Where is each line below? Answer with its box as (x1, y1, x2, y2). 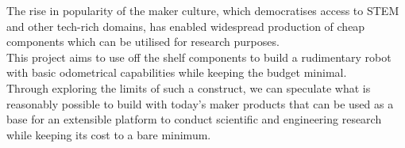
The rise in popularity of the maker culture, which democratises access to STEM (6, 2, 399, 18)
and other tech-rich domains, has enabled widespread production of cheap (6, 17, 365, 34)
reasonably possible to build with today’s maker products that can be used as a (6, 95, 394, 112)
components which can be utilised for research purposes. (6, 33, 280, 50)
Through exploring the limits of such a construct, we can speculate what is (6, 79, 371, 96)
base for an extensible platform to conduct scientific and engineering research (6, 111, 382, 127)
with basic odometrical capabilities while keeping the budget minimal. (6, 64, 347, 81)
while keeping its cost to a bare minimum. (6, 126, 211, 142)
